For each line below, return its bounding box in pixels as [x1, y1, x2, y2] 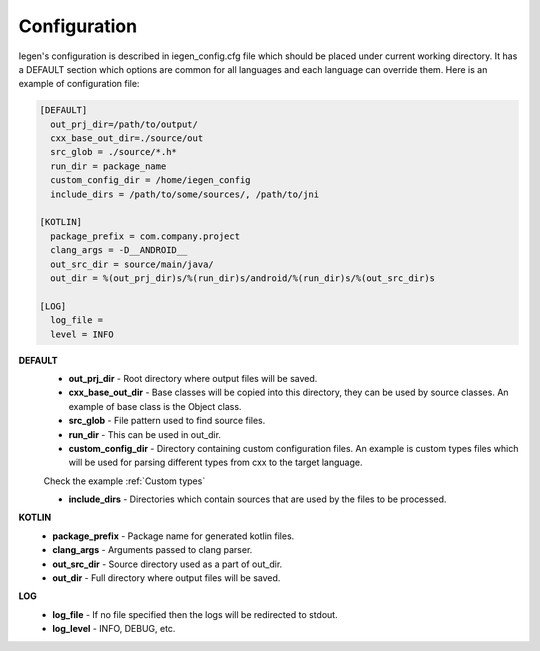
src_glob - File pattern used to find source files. [68, 415, 266, 427]
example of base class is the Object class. [68, 400, 242, 412]
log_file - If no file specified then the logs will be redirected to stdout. [52, 608, 339, 620]
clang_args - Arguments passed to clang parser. [52, 544, 253, 556]
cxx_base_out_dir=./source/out [50, 133, 204, 144]
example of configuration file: [18, 78, 140, 90]
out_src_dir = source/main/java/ [50, 258, 214, 270]
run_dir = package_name [50, 160, 167, 172]
